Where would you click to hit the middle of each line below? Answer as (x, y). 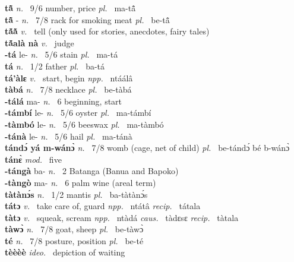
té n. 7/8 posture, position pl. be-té (74, 240)
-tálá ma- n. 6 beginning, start (64, 101)
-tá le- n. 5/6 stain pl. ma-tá (61, 54)
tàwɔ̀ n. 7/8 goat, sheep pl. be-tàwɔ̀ (74, 229)
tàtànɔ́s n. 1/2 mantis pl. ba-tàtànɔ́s (76, 194)
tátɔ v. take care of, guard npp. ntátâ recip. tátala (103, 206)
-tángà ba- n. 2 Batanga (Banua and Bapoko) (92, 171)
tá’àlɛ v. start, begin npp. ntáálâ (69, 78)
